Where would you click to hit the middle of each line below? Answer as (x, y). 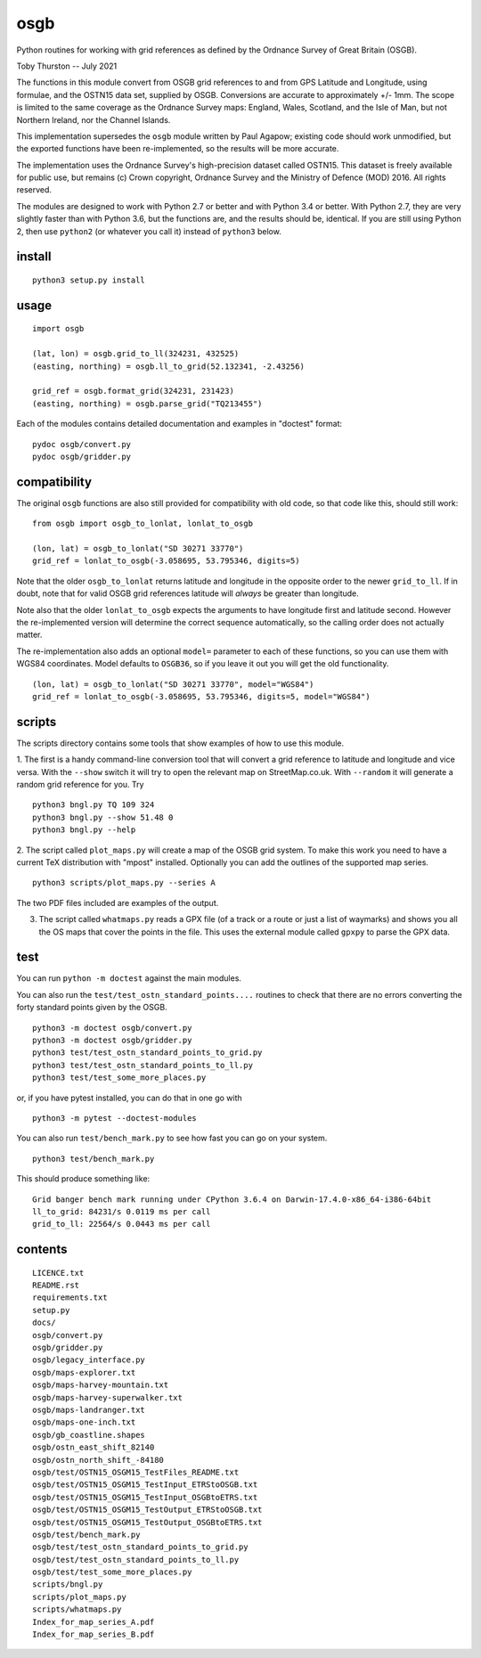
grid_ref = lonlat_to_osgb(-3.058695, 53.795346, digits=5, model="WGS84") (201, 696)
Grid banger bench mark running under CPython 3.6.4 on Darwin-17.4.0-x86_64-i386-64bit (232, 1199)
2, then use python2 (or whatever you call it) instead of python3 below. (149, 231)
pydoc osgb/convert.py (82, 444)
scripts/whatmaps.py (77, 1609)
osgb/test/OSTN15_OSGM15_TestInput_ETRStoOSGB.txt (145, 1485)
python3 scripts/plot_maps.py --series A (124, 883)
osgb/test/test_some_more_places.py (112, 1572)
